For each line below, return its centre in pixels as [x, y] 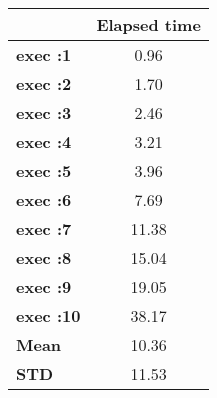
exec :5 [44, 170]
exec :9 [44, 286]
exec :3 [44, 112]
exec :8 [44, 257]
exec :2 [44, 83]
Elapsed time [148, 24]
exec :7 [44, 228]
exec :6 [44, 199]
